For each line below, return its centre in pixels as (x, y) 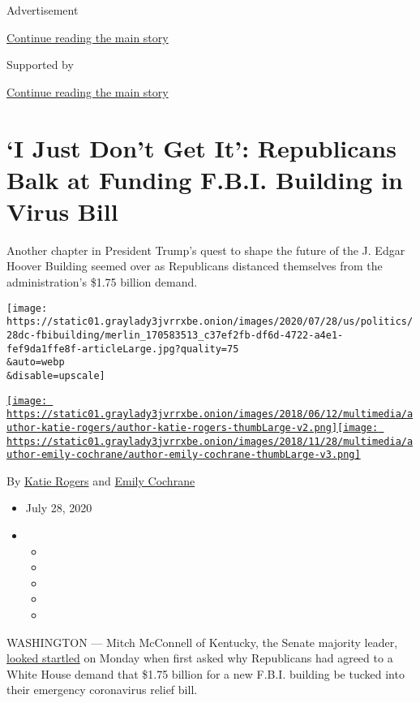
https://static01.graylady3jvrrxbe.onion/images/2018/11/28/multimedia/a (210, 441)
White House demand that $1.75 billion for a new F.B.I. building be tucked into (206, 673)
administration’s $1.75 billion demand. (102, 282)
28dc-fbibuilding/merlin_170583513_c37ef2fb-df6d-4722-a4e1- (175, 335)
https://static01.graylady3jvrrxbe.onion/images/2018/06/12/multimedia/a (210, 414)
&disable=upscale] (56, 375)
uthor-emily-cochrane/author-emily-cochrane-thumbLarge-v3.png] (184, 455)
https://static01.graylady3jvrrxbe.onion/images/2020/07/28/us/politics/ (210, 322)
